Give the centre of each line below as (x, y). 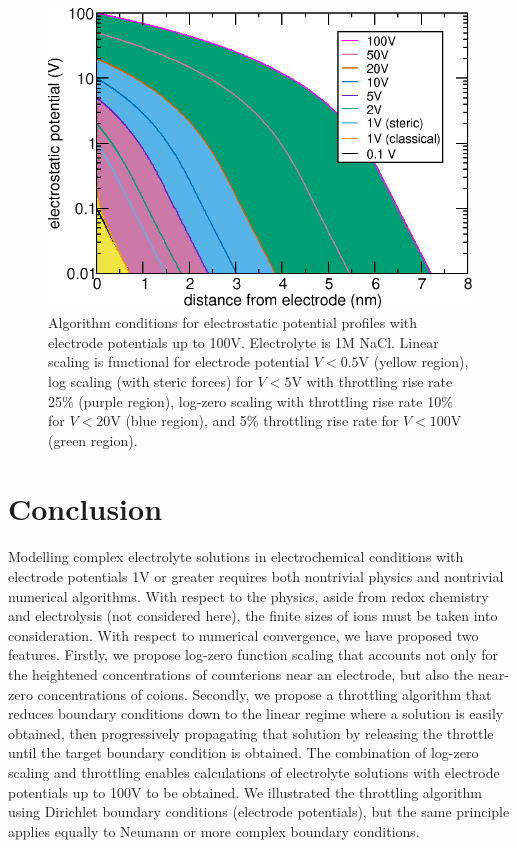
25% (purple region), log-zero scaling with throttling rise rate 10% (250, 400)
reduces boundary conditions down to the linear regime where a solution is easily (256, 713)
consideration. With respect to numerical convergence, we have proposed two (243, 634)
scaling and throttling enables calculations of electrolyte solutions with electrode (254, 771)
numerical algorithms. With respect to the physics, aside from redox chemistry (248, 595)
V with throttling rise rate (372, 380)
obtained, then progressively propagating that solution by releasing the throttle (251, 732)
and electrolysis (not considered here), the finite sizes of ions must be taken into (253, 615)
